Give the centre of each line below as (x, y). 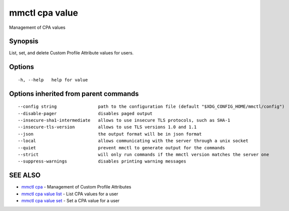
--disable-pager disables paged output (85, 113)
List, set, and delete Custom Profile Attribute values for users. (71, 53)
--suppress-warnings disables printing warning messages (102, 161)
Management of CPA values (37, 27)
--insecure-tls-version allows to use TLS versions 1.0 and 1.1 (107, 127)
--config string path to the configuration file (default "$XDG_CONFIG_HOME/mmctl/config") (151, 107)
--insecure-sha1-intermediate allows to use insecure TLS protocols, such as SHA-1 (124, 120)
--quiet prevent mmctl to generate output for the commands (122, 148)
